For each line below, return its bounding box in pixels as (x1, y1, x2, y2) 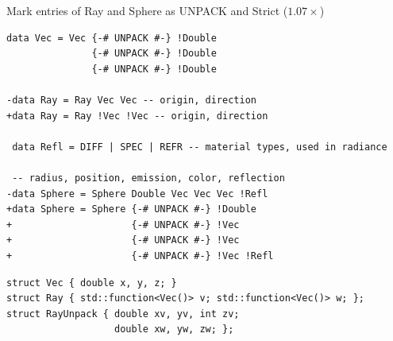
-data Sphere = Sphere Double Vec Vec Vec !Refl (6, 188, 268, 200)
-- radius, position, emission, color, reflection (12, 172, 285, 184)
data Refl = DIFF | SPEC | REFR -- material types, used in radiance (12, 141, 387, 153)
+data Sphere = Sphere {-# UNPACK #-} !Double (6, 203, 256, 215)
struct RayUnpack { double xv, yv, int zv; (6, 308, 240, 320)
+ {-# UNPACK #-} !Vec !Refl (6, 250, 274, 262)
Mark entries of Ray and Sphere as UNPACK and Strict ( (6, 2, 288, 18)
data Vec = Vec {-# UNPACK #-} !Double (6, 32, 217, 44)
